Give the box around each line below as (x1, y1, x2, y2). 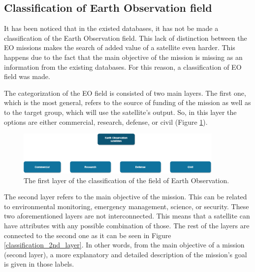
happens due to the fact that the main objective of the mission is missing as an (4, 52, 243, 62)
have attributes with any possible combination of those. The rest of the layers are (4, 220, 250, 230)
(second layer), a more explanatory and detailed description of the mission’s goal (4, 249, 247, 259)
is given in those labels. (4, 259, 74, 269)
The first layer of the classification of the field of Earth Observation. (24, 175, 229, 185)
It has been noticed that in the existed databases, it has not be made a (4, 23, 219, 33)
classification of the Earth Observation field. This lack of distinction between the (4, 32, 247, 43)
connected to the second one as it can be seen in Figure (4, 230, 171, 240)
